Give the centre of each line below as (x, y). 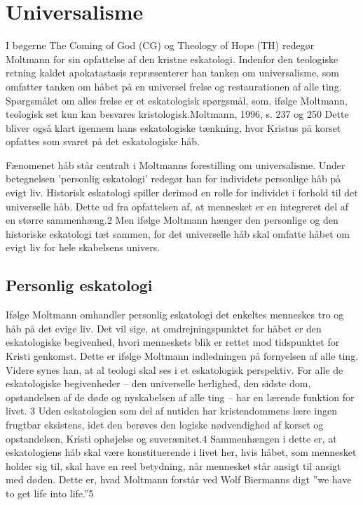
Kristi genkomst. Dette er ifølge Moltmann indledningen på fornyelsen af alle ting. (182, 356)
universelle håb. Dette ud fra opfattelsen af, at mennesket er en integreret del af (177, 206)
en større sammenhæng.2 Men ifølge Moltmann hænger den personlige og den (172, 220)
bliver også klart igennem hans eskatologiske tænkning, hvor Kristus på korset (173, 127)
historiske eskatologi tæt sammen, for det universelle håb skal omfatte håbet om (178, 233)
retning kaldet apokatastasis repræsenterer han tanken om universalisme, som (172, 73)
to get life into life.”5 (50, 493)
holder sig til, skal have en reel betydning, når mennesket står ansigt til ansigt (173, 465)
